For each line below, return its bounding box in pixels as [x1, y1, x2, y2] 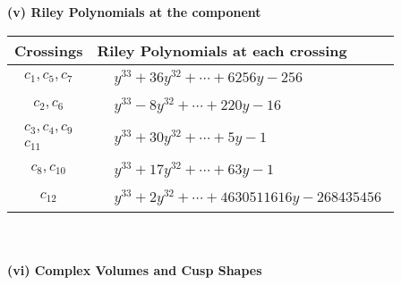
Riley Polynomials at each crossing [97, 39, 347, 61]
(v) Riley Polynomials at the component [7, 3, 261, 21]
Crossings [14, 39, 83, 61]
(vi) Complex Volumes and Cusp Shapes [7, 261, 262, 280]
